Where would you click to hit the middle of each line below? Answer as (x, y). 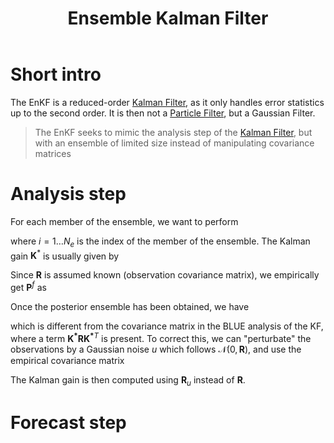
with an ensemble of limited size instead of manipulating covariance (174, 143)
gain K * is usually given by (65, 255)
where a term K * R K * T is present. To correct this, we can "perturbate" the (161, 337)
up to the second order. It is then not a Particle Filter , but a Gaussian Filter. (163, 113)
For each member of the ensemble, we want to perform (124, 221)
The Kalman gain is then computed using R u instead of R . (128, 380)
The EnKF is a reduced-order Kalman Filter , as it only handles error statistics (167, 102)
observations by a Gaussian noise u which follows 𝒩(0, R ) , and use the (156, 349)
